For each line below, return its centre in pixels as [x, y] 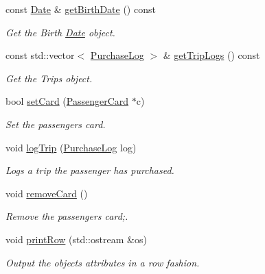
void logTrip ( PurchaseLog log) [71, 147]
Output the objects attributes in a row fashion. [103, 262]
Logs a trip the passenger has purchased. [90, 170]
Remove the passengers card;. [67, 216]
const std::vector [40, 55]
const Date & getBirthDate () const [81, 9]
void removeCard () [47, 193]
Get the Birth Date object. [60, 32]
